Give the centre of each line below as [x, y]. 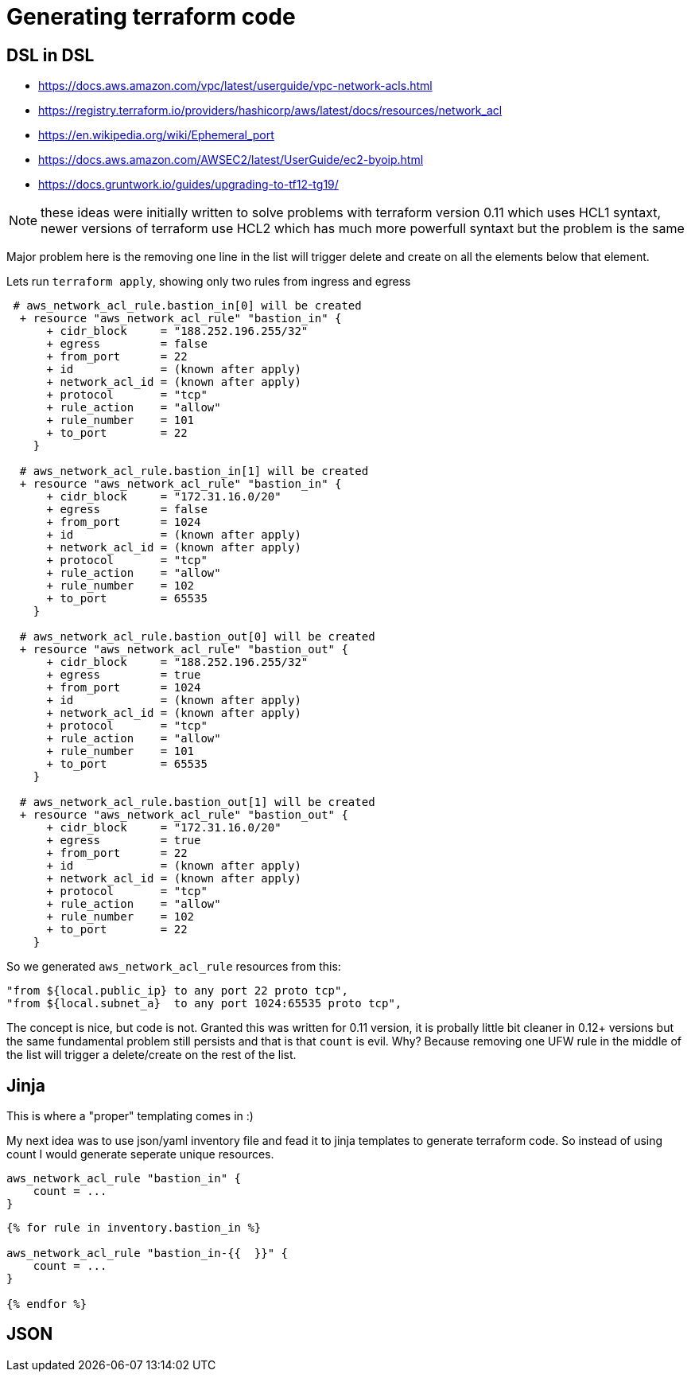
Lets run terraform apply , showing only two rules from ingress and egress [209, 282]
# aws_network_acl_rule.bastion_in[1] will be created [194, 471]
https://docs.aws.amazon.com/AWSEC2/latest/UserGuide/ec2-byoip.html [231, 160]
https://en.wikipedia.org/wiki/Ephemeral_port [156, 135]
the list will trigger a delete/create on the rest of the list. [151, 1055]
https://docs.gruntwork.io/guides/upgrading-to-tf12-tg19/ [188, 185]
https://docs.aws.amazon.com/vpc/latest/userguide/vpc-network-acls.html [235, 86]
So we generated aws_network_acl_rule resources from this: [174, 967]
